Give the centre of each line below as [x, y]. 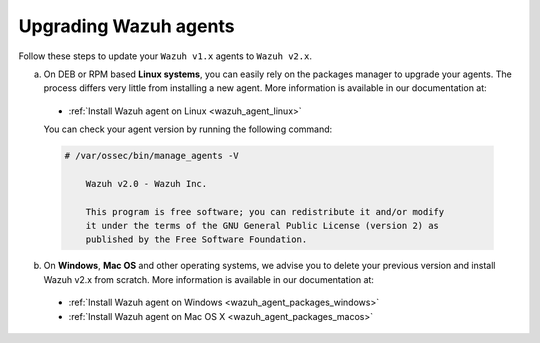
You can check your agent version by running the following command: [188, 129]
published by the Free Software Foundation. [196, 239]
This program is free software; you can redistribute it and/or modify [265, 211]
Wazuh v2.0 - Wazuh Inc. [146, 183]
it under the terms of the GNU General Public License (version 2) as [262, 226]
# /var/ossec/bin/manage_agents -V [151, 156]
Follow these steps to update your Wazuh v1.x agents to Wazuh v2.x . [165, 56]
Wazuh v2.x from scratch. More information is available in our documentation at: [209, 279]
